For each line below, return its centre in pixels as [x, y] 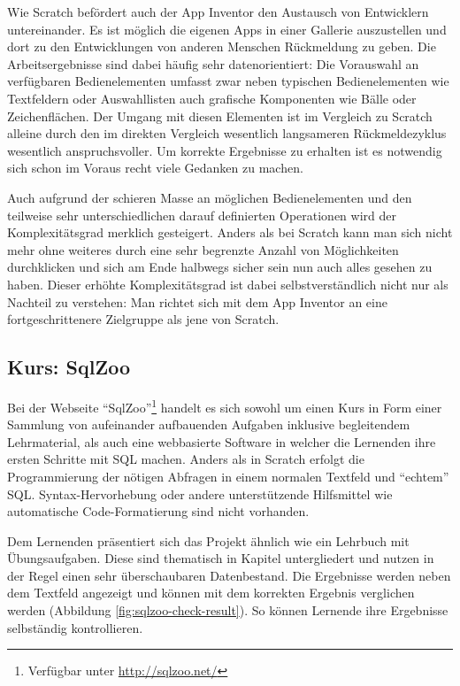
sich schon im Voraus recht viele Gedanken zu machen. [155, 168]
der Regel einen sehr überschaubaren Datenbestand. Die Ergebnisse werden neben [229, 575]
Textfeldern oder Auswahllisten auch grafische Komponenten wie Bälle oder [212, 98]
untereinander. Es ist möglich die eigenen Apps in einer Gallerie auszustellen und [227, 29]
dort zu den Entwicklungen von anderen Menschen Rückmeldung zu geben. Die [222, 46]
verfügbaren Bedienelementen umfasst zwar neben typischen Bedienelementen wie [228, 81]
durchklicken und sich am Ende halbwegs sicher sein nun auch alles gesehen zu [220, 267]
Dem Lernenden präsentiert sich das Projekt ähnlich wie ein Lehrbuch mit [208, 540]
